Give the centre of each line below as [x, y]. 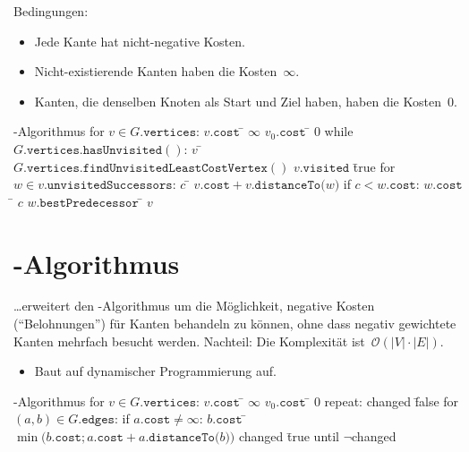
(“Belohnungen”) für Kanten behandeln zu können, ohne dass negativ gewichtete [235, 324]
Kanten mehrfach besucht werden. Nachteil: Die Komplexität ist [189, 341]
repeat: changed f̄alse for [392, 401]
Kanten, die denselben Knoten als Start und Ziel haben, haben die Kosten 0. [246, 101]
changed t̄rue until [289, 436]
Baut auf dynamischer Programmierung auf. [155, 371]
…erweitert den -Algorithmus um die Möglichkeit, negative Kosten [194, 306]
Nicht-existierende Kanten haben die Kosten [156, 71]
